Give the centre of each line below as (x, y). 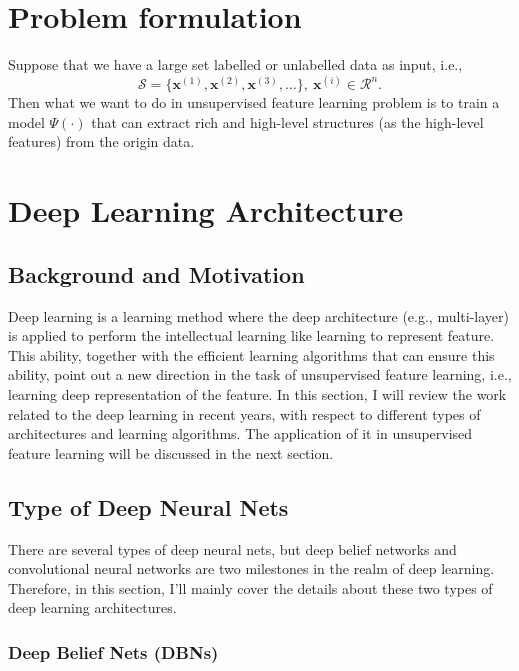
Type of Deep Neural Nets (148, 506)
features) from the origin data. (101, 141)
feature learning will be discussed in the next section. (171, 452)
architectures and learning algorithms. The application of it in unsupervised (240, 433)
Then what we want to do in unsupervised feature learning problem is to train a (254, 102)
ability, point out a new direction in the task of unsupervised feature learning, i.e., (260, 374)
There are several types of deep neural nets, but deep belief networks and (232, 548)
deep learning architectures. (92, 607)
